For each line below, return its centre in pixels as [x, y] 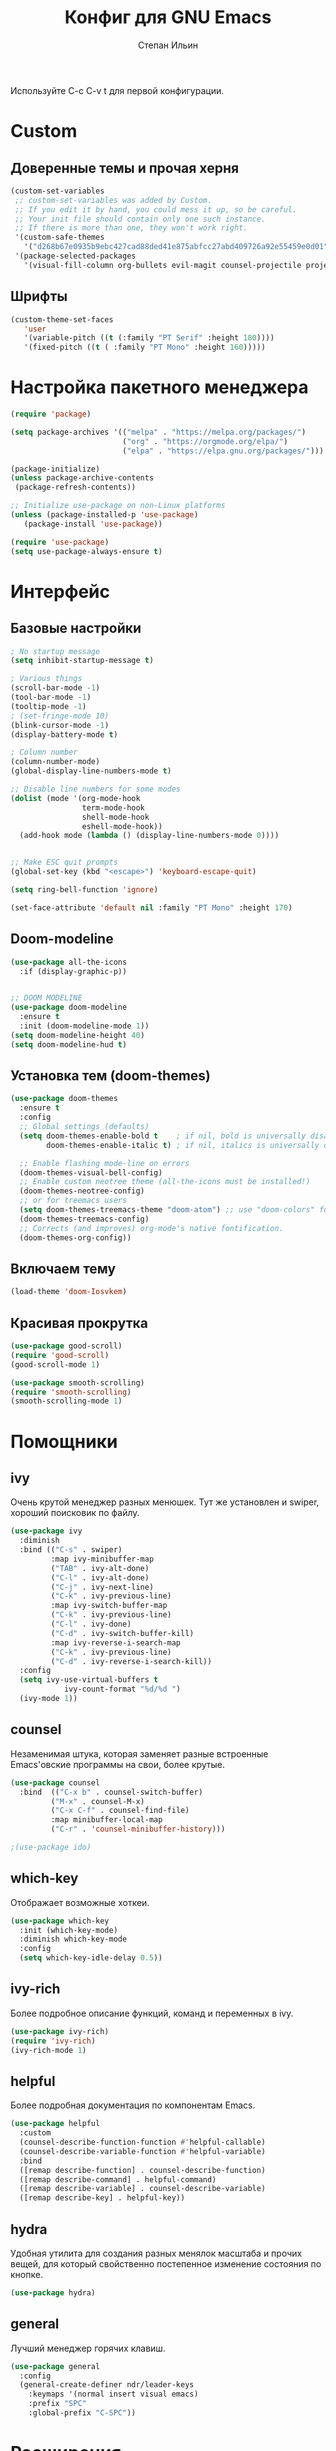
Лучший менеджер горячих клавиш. [88, 2348]
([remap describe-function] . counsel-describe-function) [143, 2170]
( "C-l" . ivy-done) [91, 1624]
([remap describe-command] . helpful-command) [118, 2179]
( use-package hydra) [53, 2293]
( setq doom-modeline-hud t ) [69, 1044]
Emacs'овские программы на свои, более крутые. [118, 1764]
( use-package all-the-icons [69, 962]
